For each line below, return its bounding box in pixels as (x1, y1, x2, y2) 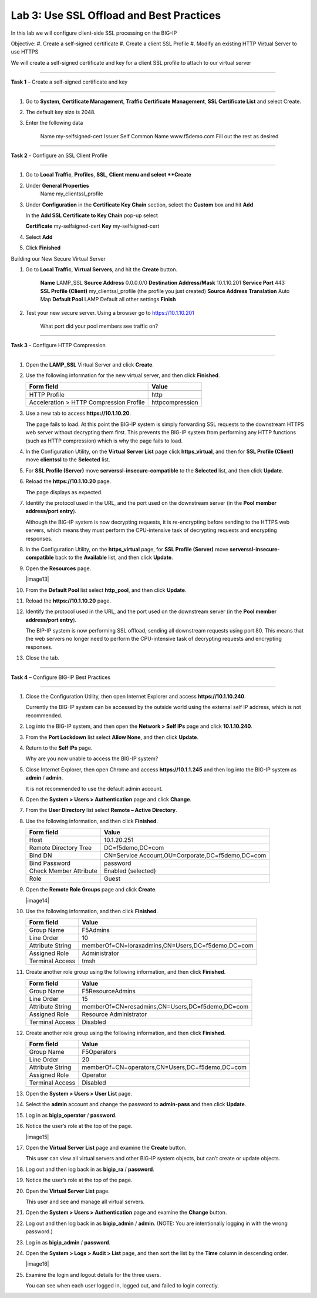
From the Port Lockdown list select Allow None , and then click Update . (25, 733, 199, 741)
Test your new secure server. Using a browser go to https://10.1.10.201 (25, 309, 194, 316)
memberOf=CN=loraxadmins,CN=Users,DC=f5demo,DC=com (82, 941, 254, 950)
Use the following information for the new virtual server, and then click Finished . (25, 372, 220, 379)
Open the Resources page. (25, 565, 92, 572)
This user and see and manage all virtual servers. (25, 1198, 145, 1205)
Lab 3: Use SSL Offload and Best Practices (11, 9, 221, 22)
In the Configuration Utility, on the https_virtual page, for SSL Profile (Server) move (25, 545, 229, 553)
